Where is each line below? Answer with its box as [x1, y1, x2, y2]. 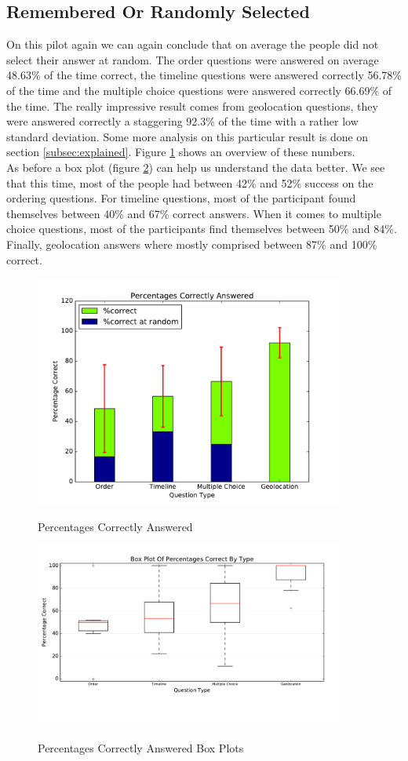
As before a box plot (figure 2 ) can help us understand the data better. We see [6, 158, 385, 175]
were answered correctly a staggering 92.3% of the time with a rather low [6, 113, 359, 129]
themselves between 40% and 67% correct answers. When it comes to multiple [6, 205, 381, 221]
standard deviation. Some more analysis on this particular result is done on [6, 128, 369, 144]
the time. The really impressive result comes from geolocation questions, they [6, 97, 378, 114]
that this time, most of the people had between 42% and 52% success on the [6, 174, 373, 191]
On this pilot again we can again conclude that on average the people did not [6, 36, 379, 53]
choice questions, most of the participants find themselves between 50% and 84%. [6, 220, 397, 237]
